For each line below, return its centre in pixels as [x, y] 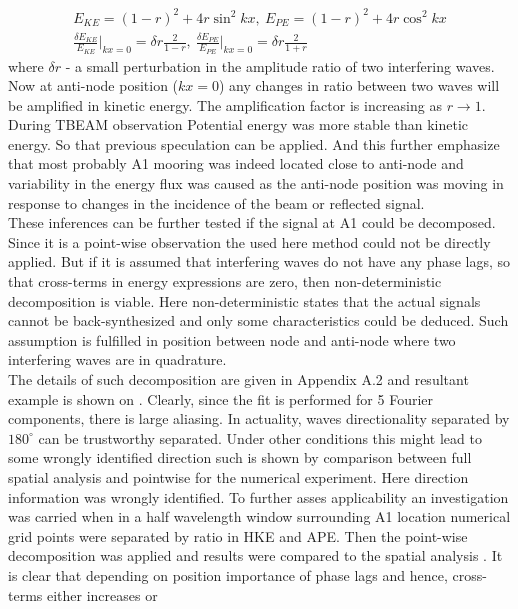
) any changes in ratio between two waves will [359, 85]
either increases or [102, 594]
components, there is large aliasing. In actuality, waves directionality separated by [259, 418]
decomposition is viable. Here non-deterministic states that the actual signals [244, 300]
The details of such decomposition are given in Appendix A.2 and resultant [238, 379]
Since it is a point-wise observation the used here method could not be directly [249, 241]
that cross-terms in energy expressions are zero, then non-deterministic [225, 281]
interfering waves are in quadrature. [117, 359]
